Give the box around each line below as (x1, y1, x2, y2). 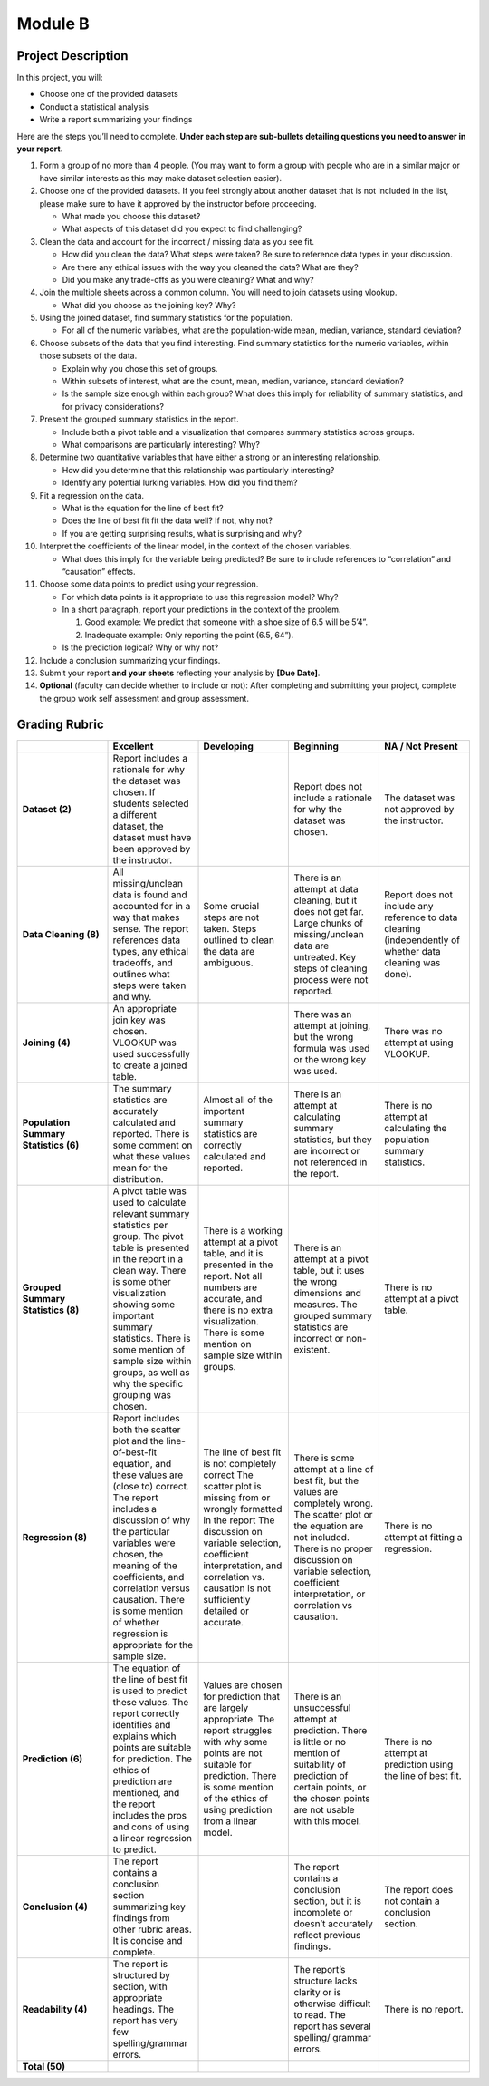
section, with (112, 1980, 168, 1993)
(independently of (383, 934, 461, 946)
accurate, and (203, 1292, 263, 1305)
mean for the (112, 1161, 168, 1174)
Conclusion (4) (22, 1900, 88, 1913)
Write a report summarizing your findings (39, 114, 193, 125)
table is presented (112, 1241, 190, 1254)
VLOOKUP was (112, 1036, 177, 1049)
